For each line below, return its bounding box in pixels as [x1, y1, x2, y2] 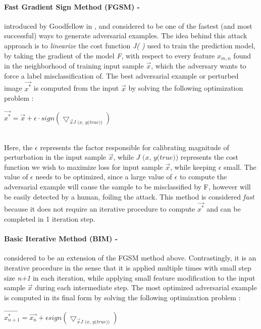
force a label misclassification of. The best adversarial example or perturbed [4, 70, 239, 81]
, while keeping [170, 161, 216, 172]
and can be [206, 204, 241, 214]
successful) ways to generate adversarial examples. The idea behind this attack [4, 30, 247, 41]
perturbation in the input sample [4, 152, 107, 162]
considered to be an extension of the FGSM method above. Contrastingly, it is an [4, 252, 256, 263]
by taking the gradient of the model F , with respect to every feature [4, 50, 215, 60]
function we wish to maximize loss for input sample [4, 161, 163, 172]
